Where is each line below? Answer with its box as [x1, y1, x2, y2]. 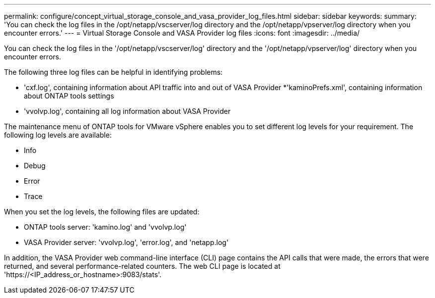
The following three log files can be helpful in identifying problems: [4, 68, 223, 76]
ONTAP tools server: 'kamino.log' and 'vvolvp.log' [24, 223, 187, 231]
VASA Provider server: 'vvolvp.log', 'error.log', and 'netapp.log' [24, 238, 229, 247]
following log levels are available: [4, 131, 112, 139]
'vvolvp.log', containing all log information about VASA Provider [24, 107, 231, 115]
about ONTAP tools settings [24, 92, 114, 100]
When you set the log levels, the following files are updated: [4, 207, 200, 216]
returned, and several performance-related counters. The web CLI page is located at [4, 262, 281, 270]
